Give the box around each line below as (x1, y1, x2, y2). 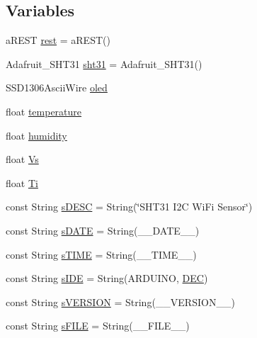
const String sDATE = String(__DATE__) (6, 222, 200, 237)
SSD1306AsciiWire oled (6, 80, 108, 95)
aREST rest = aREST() (6, 33, 110, 47)
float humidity (6, 128, 67, 142)
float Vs (6, 152, 39, 167)
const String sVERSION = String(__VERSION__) (6, 294, 235, 309)
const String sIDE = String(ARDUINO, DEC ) (6, 271, 208, 286)
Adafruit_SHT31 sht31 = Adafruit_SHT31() (6, 56, 202, 71)
